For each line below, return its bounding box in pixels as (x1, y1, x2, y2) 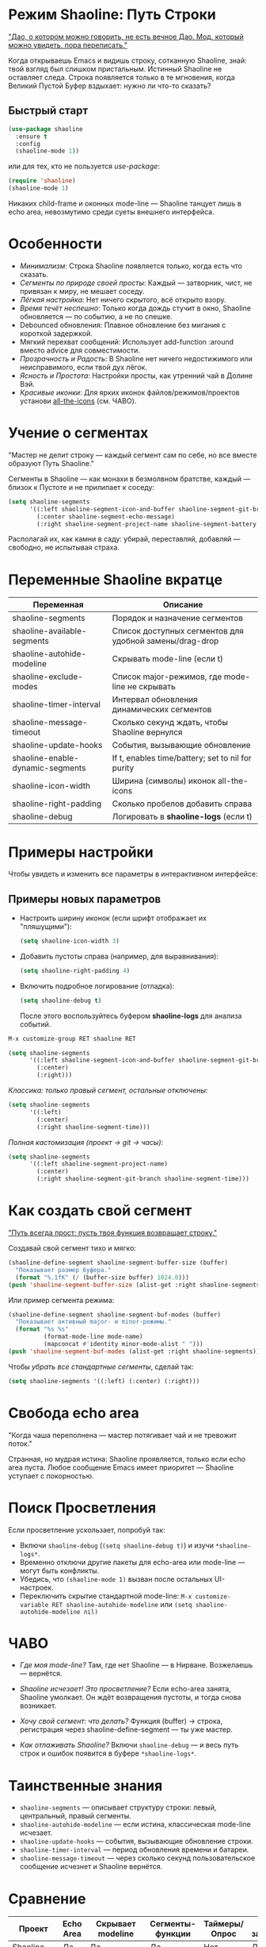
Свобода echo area (8, 1404, 140, 1422)
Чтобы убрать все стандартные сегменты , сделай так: (8, 1362, 194, 1371)
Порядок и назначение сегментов (112, 613, 244, 624)
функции (154, 1928, 192, 1939)
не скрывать (127, 681, 176, 692)
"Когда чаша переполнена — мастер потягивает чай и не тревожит (8, 1430, 237, 1440)
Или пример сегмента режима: (8, 1295, 115, 1305)
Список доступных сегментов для (112, 626, 244, 637)
